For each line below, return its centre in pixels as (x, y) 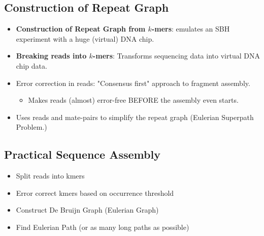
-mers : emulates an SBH (191, 29)
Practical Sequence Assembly (82, 154)
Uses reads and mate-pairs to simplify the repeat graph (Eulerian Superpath (135, 117)
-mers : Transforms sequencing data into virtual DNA (176, 56)
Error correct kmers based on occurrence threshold (95, 193)
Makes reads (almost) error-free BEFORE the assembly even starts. (133, 100)
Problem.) (31, 127)
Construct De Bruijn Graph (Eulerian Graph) (87, 210)
